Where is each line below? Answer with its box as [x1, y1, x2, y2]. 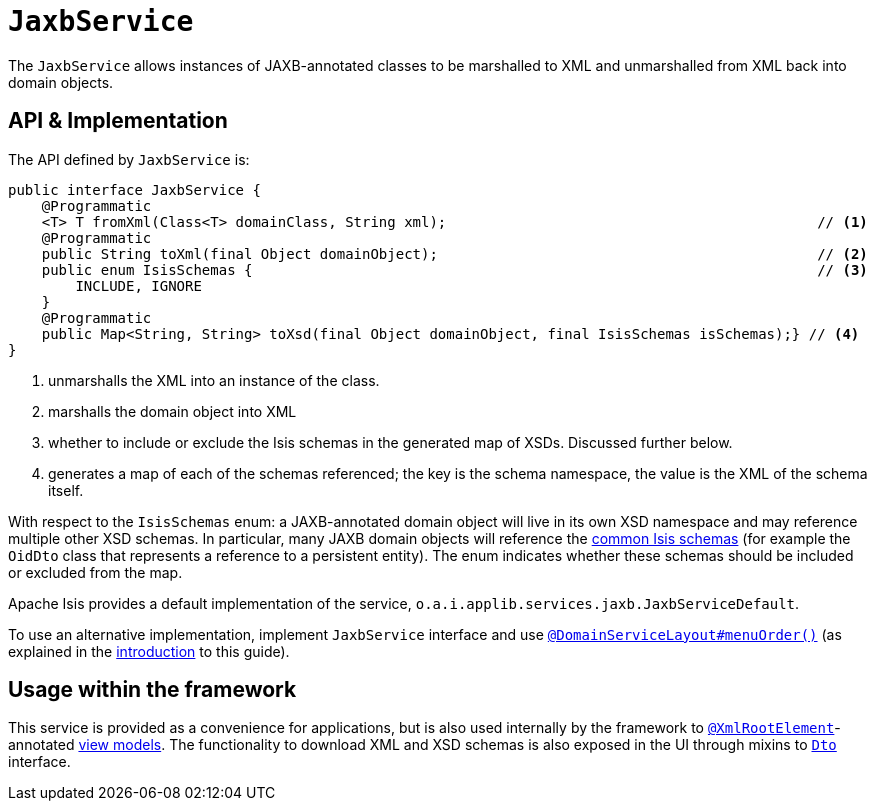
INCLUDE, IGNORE [75, 277, 202, 294]
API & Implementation [8, 108, 228, 134]
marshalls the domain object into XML [48, 402, 297, 420]
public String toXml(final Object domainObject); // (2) [41, 245, 868, 262]
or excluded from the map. [8, 563, 183, 581]
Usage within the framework [8, 677, 297, 703]
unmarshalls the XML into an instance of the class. [48, 371, 380, 389]
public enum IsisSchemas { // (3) [41, 261, 868, 278]
